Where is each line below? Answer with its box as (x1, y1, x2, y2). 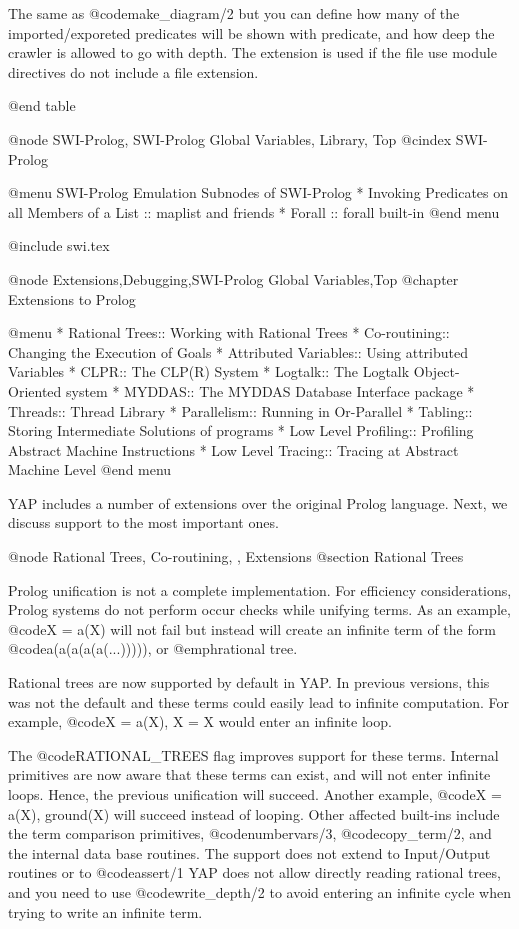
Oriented (8, 380, 62, 401)
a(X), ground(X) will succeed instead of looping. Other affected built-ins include (8, 803, 500, 824)
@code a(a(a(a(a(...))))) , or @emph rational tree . (8, 638, 298, 659)
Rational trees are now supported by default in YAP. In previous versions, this (8, 672, 490, 693)
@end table (8, 95, 76, 116)
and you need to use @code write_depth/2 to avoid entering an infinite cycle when (8, 881, 511, 902)
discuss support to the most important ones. (8, 512, 279, 533)
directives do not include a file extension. (8, 61, 259, 82)
